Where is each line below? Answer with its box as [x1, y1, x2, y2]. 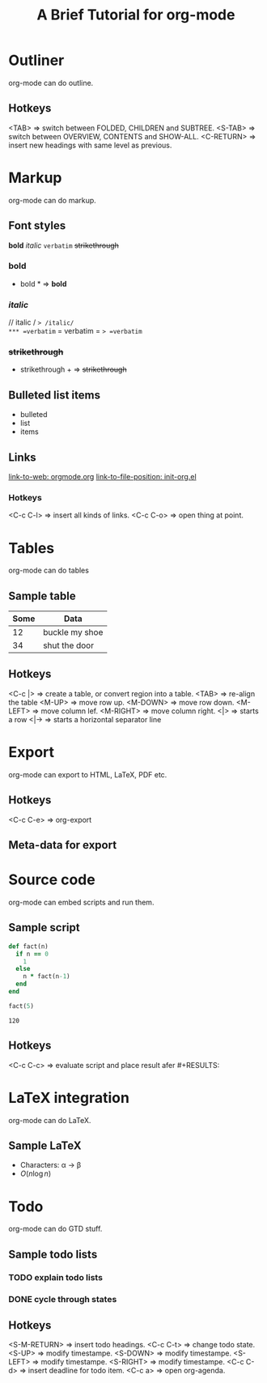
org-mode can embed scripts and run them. [8, 897, 155, 907]
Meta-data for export [8, 838, 117, 852]
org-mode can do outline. [8, 78, 94, 87]
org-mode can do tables [8, 565, 89, 576]
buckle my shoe [43, 627, 104, 638]
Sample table [8, 589, 76, 602]
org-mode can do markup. [8, 195, 97, 205]
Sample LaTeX [8, 1138, 82, 1152]
